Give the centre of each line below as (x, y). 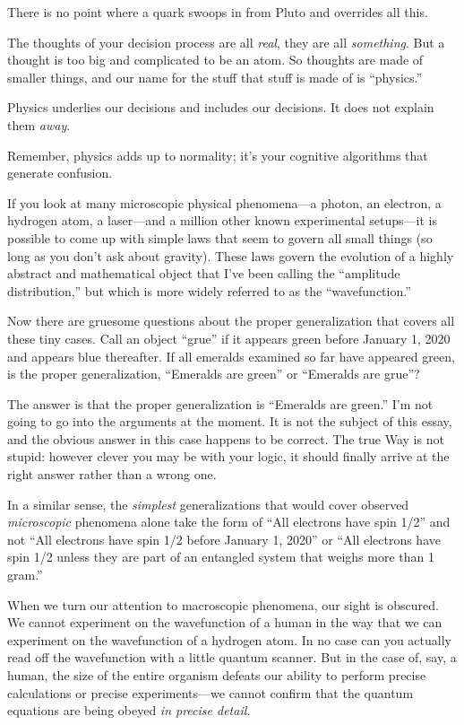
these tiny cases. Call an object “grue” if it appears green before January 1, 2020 (229, 338)
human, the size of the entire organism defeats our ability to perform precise (217, 675)
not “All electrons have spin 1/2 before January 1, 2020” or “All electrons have (224, 539)
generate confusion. (60, 173)
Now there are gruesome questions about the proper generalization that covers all (231, 321)
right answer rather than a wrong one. (112, 474)
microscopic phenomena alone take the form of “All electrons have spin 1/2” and (229, 522)
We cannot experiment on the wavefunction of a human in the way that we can (225, 622)
